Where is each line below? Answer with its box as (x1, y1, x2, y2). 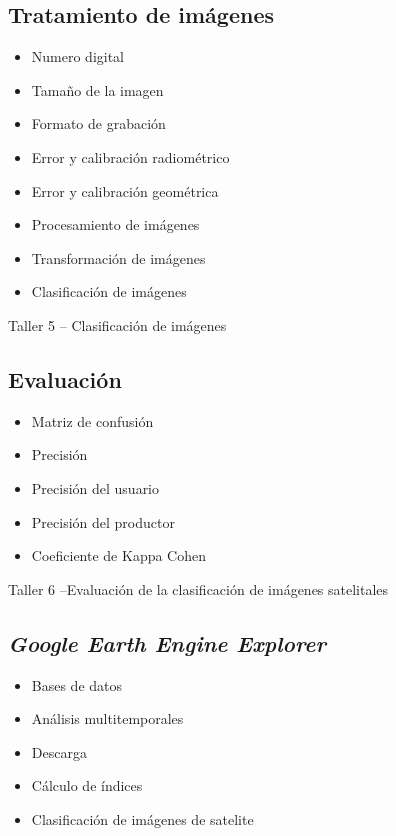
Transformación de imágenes (31, 247, 206, 268)
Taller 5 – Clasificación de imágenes (8, 314, 227, 335)
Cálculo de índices (31, 775, 143, 796)
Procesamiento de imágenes (31, 214, 200, 235)
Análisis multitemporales (31, 708, 184, 729)
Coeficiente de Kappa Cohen (31, 545, 207, 566)
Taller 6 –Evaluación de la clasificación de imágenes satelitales (8, 578, 389, 599)
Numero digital (31, 46, 125, 67)
